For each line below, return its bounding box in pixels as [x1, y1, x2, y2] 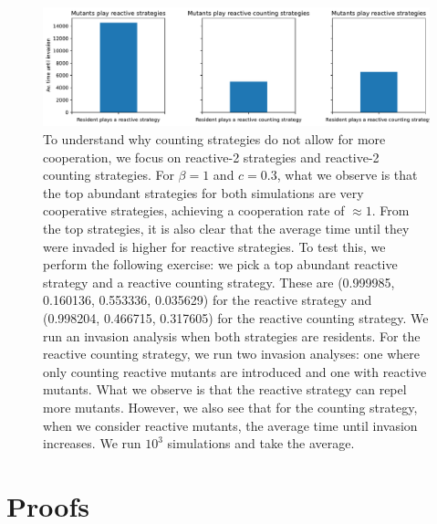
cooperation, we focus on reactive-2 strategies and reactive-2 [43, 147, 380, 166]
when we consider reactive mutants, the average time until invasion [43, 415, 418, 435]
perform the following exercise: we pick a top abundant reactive [43, 255, 398, 274]
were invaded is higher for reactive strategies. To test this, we [43, 236, 386, 256]
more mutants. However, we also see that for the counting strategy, [43, 397, 418, 416]
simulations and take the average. [167, 434, 355, 453]
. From [371, 201, 410, 220]
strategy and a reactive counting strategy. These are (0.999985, [43, 272, 395, 291]
